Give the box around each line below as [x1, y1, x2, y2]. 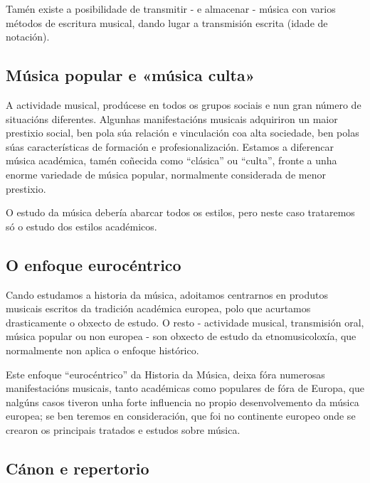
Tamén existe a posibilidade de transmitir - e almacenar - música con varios [6, 1, 336, 16]
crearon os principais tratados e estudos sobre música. [6, 422, 240, 437]
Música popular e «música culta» [6, 64, 255, 86]
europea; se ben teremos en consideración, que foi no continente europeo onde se [6, 408, 356, 423]
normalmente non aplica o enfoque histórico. [6, 342, 199, 357]
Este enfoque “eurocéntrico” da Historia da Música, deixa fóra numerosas [6, 366, 325, 381]
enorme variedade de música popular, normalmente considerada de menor [6, 166, 326, 181]
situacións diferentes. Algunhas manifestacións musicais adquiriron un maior [6, 111, 338, 126]
